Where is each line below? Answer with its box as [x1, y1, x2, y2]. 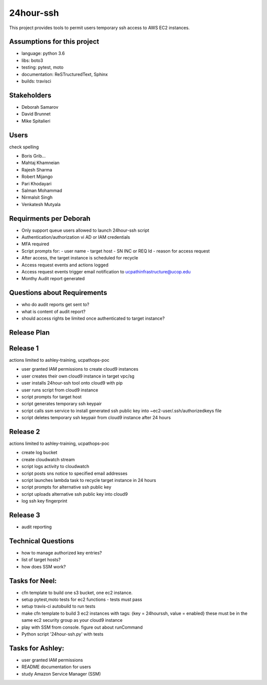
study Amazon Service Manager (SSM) [21, 671, 101, 677]
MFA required [21, 241, 49, 247]
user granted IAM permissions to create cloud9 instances [21, 366, 138, 372]
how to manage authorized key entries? [21, 550, 102, 556]
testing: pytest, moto [21, 64, 64, 70]
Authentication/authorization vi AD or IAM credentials [21, 234, 131, 240]
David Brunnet [21, 111, 51, 117]
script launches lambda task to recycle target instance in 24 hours [21, 477, 156, 483]
